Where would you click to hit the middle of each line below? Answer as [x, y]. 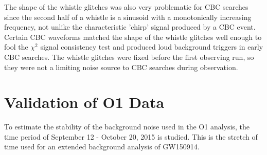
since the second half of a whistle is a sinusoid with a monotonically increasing [128, 17]
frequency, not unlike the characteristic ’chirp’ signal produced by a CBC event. [130, 27]
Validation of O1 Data [84, 102]
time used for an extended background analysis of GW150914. [102, 147]
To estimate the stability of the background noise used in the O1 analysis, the [127, 127]
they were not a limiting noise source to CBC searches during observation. [121, 67]
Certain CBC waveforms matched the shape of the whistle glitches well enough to [133, 37]
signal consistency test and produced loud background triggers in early [152, 47]
